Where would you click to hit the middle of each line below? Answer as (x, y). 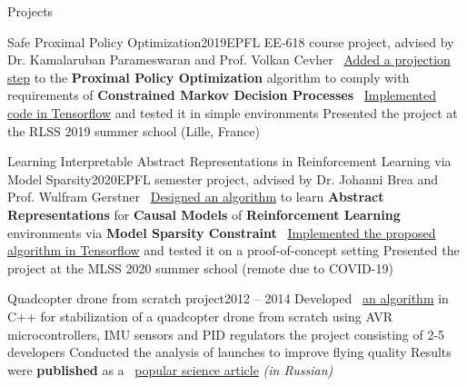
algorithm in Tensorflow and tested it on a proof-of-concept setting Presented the (233, 250)
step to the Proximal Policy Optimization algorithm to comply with (209, 77)
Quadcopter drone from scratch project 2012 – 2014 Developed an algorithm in (228, 298)
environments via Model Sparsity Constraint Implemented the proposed (222, 232)
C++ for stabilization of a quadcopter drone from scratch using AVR (200, 316)
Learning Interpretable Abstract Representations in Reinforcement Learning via (229, 161)
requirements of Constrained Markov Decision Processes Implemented (222, 95)
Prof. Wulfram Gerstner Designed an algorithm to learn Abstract (196, 197)
